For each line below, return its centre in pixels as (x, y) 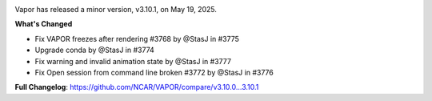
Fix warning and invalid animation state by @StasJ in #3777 (133, 61)
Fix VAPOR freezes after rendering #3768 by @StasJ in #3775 (137, 38)
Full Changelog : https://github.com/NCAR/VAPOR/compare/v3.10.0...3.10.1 (137, 87)
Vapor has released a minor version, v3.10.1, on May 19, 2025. (116, 9)
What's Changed (44, 24)
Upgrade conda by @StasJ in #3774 (95, 50)
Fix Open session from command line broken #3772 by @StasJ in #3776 (154, 72)
